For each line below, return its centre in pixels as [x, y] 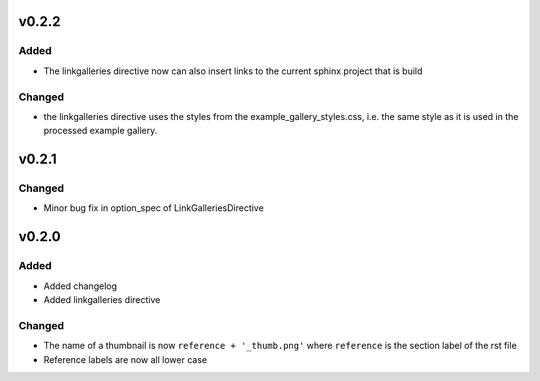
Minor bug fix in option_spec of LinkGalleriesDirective [153, 208]
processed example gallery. [100, 131]
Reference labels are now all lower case [125, 359]
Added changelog [80, 286]
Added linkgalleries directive [102, 299]
